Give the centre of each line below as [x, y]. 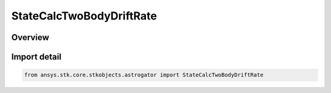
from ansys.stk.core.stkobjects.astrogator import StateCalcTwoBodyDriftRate [144, 75]
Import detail [36, 57]
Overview [30, 37]
